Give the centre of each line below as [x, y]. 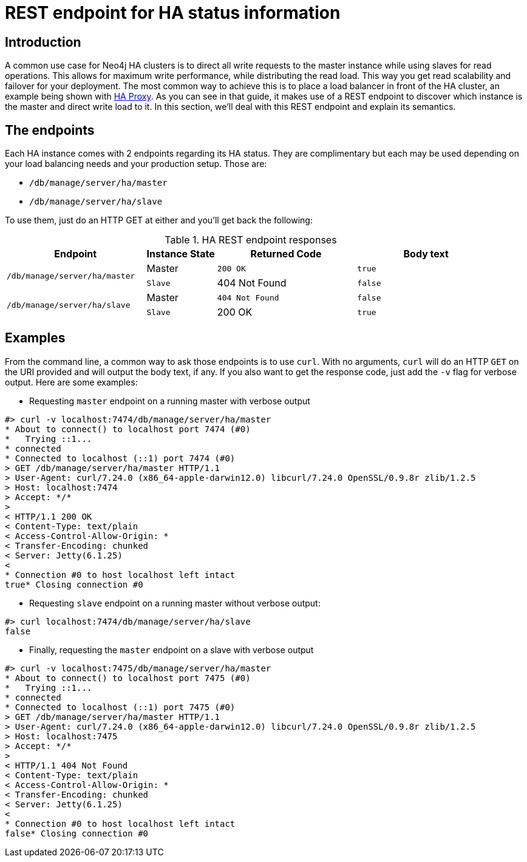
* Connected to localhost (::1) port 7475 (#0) [120, 707]
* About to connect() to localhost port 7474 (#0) [128, 429]
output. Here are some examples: [71, 382]
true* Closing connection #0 [74, 584]
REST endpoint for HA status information [173, 13]
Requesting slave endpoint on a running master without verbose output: [175, 603]
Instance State [181, 254]
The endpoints [50, 130]
